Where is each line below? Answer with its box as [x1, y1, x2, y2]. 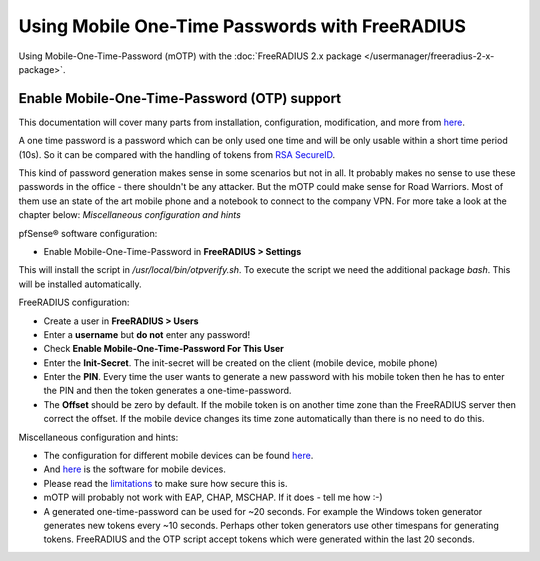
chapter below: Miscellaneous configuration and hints [18, 209, 242, 221]
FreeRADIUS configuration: [18, 296, 130, 309]
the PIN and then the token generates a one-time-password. [43, 385, 292, 397]
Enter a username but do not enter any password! [43, 328, 250, 340]
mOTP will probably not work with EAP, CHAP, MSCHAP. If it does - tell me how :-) [43, 491, 384, 504]
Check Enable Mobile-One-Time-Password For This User [43, 343, 285, 355]
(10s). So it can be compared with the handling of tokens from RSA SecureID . [18, 148, 336, 160]
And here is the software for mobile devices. [43, 463, 227, 475]
